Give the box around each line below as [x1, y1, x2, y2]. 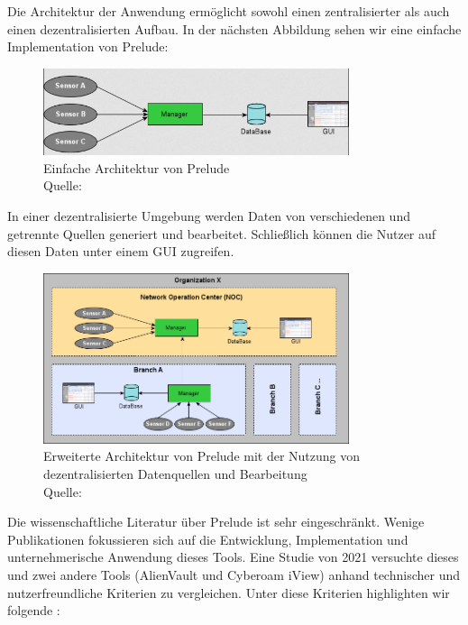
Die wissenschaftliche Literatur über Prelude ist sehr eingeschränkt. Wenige [7, 512, 425, 531]
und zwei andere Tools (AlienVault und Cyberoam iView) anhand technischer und [7, 565, 460, 584]
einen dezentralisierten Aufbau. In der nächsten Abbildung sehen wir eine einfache [7, 19, 462, 38]
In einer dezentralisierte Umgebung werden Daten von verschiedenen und [7, 206, 410, 225]
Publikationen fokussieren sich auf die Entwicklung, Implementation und [7, 529, 408, 548]
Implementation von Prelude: [7, 37, 169, 56]
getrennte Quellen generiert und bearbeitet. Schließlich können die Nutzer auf [7, 224, 436, 243]
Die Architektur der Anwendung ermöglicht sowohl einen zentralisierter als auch [7, 2, 450, 20]
